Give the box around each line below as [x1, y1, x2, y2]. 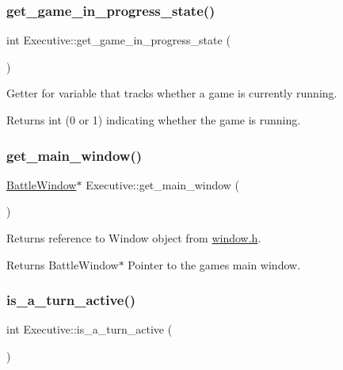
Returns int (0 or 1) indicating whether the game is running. [6, 112, 301, 128]
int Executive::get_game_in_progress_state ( [6, 32, 231, 48]
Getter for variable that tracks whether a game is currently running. [6, 85, 337, 101]
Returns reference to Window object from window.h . [6, 230, 261, 246]
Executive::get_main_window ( [86, 176, 240, 193]
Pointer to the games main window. [128, 256, 301, 273]
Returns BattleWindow [6, 256, 119, 273]
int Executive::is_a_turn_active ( [6, 321, 173, 338]
